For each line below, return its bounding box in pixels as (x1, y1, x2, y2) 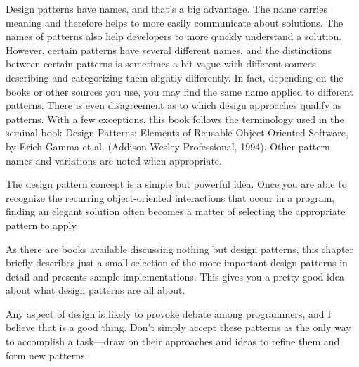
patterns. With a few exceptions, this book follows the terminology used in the (6, 111, 344, 126)
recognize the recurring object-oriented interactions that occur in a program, (6, 190, 335, 205)
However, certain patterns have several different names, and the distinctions (6, 42, 332, 57)
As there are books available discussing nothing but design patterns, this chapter (6, 241, 354, 256)
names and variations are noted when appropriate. (6, 153, 222, 167)
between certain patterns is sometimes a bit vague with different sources (6, 56, 316, 71)
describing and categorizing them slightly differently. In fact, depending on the (6, 70, 344, 84)
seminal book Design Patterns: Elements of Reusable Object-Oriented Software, (6, 125, 348, 140)
